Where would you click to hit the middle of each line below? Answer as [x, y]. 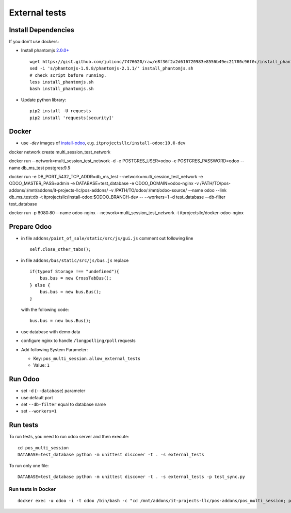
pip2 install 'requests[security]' [72, 118]
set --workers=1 [39, 411]
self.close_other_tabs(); [61, 249]
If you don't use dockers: [34, 42]
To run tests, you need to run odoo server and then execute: [69, 437]
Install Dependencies [42, 30]
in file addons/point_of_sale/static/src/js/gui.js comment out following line [107, 238]
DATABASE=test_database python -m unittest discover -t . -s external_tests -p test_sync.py [131, 477]
